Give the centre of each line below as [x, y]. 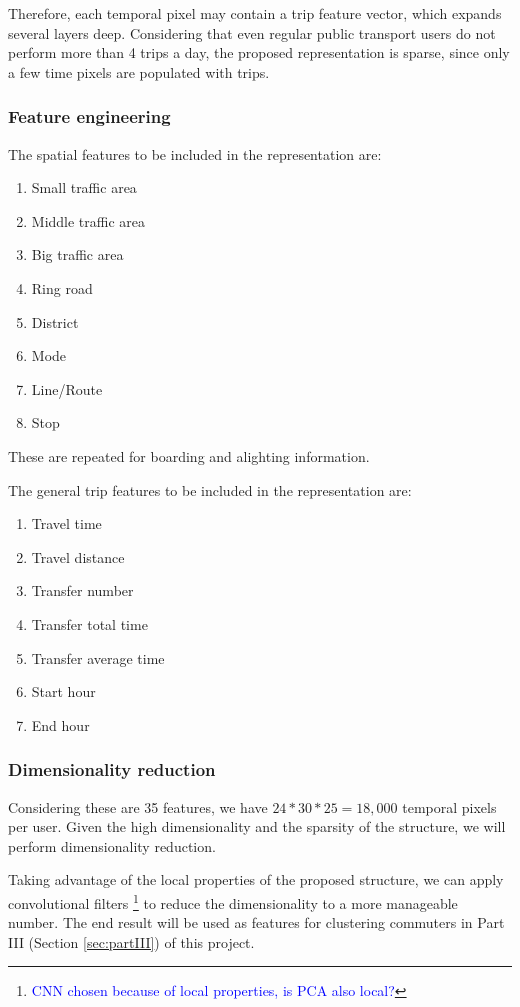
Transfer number [82, 590]
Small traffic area [84, 187]
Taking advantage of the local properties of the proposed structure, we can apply [256, 879]
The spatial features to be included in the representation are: [195, 153]
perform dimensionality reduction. [112, 845]
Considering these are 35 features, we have [138, 806]
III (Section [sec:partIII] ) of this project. [131, 941]
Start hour [63, 691]
